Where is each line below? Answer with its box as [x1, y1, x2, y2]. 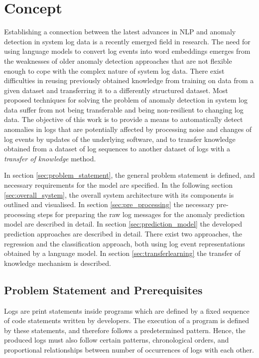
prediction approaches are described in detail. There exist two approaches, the [4, 229, 243, 239]
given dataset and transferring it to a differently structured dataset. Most [4, 85, 228, 95]
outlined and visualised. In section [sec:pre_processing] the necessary [4, 199, 214, 210]
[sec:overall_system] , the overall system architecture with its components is [4, 189, 234, 200]
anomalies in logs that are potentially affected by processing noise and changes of [4, 124, 252, 134]
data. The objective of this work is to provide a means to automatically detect [4, 114, 243, 124]
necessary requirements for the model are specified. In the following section [4, 180, 233, 190]
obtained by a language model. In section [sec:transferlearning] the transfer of [4, 248, 241, 258]
